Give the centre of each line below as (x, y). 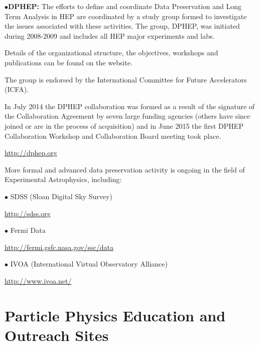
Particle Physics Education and (115, 315)
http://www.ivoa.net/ (38, 280)
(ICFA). (17, 89)
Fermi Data (28, 230)
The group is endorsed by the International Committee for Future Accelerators (126, 79)
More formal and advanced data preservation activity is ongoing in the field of (125, 169)
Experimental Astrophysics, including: (63, 179)
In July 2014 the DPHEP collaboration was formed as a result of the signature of (130, 106)
